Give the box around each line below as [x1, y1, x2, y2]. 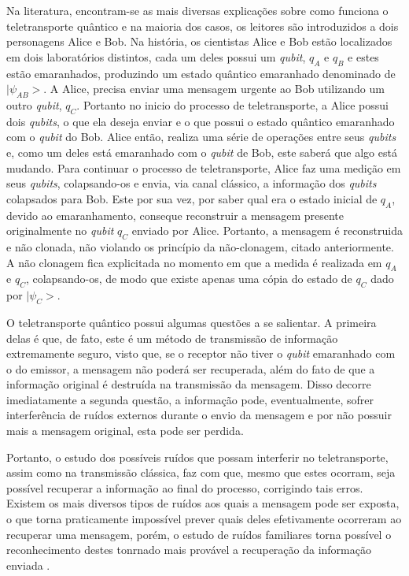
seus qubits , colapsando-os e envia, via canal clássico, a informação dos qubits [6, 175, 377, 191]
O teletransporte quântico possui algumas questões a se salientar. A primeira [6, 314, 377, 330]
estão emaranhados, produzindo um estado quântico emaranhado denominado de [6, 65, 396, 81]
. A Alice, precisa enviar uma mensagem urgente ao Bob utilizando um [43, 80, 385, 97]
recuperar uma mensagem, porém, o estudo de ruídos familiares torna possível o [6, 526, 392, 542]
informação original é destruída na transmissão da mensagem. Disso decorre [6, 376, 371, 392]
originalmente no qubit [6, 222, 114, 239]
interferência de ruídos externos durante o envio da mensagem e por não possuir [6, 407, 392, 423]
